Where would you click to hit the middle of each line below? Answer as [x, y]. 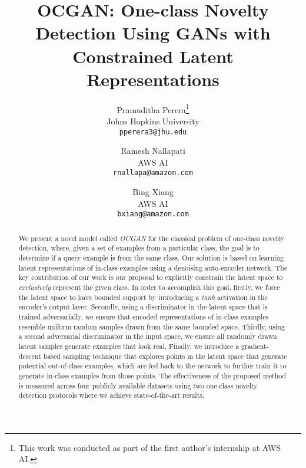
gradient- [255, 346]
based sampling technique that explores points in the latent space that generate [165, 356]
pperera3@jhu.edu [153, 132]
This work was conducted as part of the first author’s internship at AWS [149, 447]
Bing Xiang [153, 192]
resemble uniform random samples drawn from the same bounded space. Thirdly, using [152, 326]
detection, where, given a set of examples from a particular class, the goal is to [139, 248]
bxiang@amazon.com [153, 214]
